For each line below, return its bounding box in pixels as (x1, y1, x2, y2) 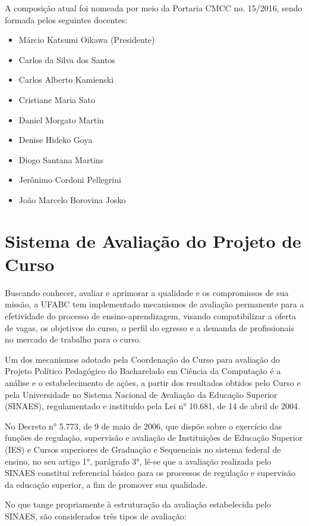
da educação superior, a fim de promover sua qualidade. (5, 478, 208, 490)
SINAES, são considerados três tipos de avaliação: (5, 509, 187, 522)
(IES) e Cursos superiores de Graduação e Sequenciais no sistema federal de (5, 443, 281, 455)
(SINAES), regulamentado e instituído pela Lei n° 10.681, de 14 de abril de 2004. (5, 400, 300, 412)
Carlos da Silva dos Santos (18, 53, 115, 66)
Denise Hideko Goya (18, 133, 93, 146)
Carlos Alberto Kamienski (18, 73, 114, 86)
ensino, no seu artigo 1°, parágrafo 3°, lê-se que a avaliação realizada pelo (5, 455, 272, 467)
